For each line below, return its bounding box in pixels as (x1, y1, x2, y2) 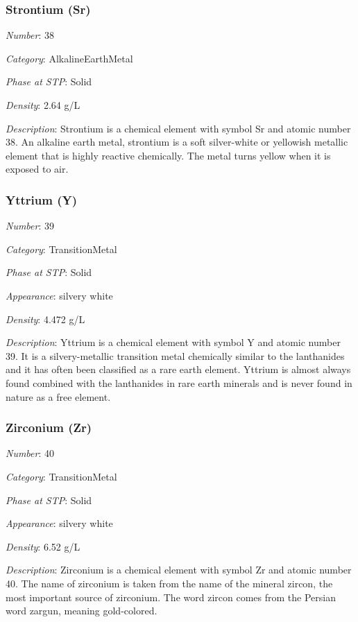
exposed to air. (6, 162, 69, 176)
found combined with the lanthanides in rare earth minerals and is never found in (6, 375, 352, 390)
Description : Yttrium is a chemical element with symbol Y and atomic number (6, 335, 341, 349)
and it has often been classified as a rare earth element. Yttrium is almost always (6, 362, 351, 377)
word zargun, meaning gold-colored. (6, 603, 157, 618)
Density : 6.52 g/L (6, 539, 80, 553)
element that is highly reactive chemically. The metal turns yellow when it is (6, 148, 331, 162)
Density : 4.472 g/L (6, 311, 85, 326)
